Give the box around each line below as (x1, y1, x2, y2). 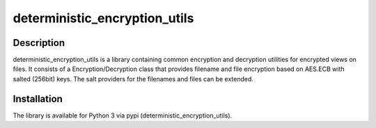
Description (13, 37, 65, 49)
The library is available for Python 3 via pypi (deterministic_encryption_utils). (13, 111, 233, 120)
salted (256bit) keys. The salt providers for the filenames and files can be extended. (13, 74, 254, 83)
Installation (13, 93, 63, 104)
